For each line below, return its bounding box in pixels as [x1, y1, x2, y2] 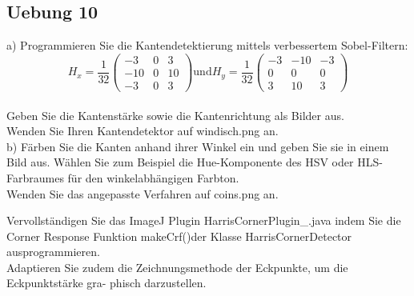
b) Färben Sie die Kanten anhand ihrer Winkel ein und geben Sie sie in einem [6, 138, 389, 154]
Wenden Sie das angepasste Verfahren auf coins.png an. [6, 185, 279, 202]
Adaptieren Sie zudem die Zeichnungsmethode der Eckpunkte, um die [6, 258, 348, 275]
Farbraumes [6, 169, 64, 186]
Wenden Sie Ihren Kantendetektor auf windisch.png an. [6, 122, 279, 139]
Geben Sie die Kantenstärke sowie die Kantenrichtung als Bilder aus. [6, 106, 344, 123]
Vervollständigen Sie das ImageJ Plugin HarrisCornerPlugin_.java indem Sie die [6, 212, 401, 229]
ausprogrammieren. [6, 243, 100, 260]
